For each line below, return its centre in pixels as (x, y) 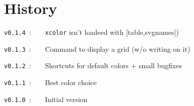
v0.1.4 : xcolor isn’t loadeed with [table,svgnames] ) (91, 32)
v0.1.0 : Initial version (46, 99)
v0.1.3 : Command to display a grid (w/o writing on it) (97, 49)
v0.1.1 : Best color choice (50, 82)
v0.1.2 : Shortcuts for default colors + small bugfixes (93, 65)
